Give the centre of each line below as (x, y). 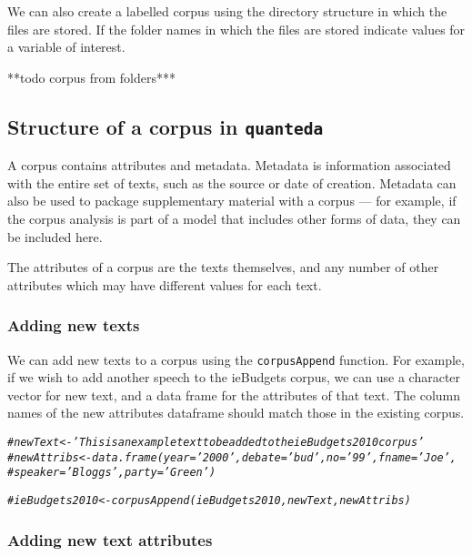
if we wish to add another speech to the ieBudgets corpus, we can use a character (234, 377)
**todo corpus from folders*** (92, 77)
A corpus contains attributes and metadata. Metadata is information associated (229, 165)
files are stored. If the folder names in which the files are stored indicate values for (236, 29)
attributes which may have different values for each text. (165, 284)
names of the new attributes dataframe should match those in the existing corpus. (236, 413)
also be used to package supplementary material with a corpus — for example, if (232, 201)
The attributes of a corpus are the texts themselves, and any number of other (223, 267)
